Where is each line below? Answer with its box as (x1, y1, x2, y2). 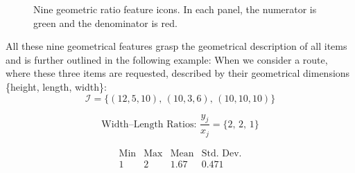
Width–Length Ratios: (101, 119, 197, 129)
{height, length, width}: (6, 79, 107, 93)
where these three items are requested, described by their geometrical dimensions (6, 66, 350, 80)
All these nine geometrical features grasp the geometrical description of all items (6, 39, 347, 53)
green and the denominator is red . (33, 15, 177, 30)
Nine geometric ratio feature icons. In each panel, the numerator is (33, 2, 317, 16)
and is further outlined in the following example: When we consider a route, (6, 52, 328, 66)
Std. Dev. (201, 148, 242, 158)
